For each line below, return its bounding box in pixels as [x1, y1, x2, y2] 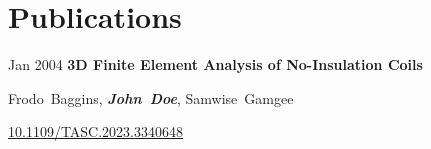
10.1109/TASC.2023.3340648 [8, 121, 184, 142]
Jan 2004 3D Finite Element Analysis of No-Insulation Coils [8, 54, 423, 75]
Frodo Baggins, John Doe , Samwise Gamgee [8, 87, 294, 108]
